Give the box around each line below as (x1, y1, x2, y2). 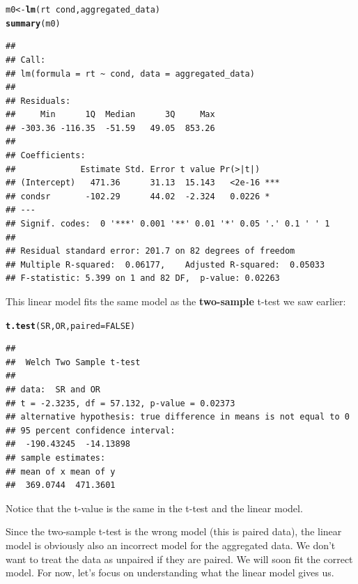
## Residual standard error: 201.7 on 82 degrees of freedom (6, 246, 295, 256)
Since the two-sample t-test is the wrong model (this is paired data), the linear (6, 524, 342, 539)
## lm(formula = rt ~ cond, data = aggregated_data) (6, 68, 255, 79)
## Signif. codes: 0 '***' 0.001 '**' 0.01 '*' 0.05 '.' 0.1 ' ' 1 (6, 219, 330, 229)
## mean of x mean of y (6, 466, 116, 477)
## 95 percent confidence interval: (6, 425, 176, 436)
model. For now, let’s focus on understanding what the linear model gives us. (6, 565, 334, 580)
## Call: (6, 54, 46, 65)
